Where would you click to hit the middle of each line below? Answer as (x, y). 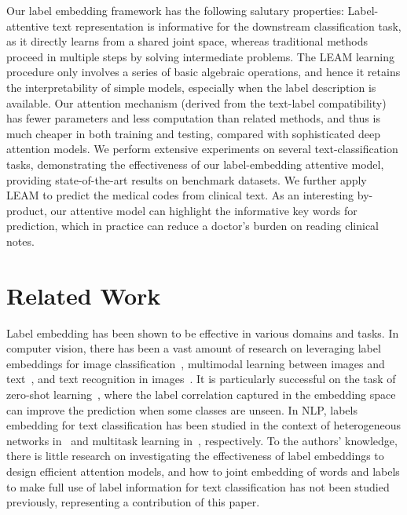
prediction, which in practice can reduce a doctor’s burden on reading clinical (193, 226)
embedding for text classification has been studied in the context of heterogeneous (204, 425)
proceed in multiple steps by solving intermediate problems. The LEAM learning (200, 56)
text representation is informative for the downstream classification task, (227, 26)
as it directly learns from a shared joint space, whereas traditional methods (187, 41)
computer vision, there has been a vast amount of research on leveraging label (194, 348)
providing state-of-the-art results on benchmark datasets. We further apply (187, 179)
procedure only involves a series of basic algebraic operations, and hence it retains (203, 72)
